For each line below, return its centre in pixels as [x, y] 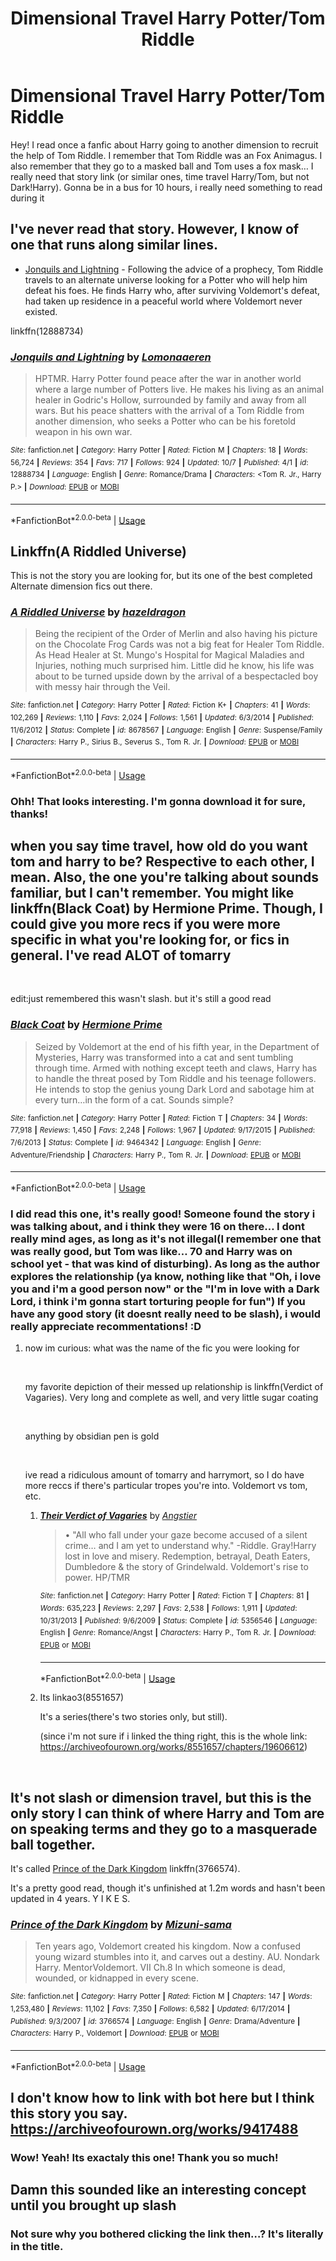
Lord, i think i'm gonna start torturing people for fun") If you [158, 1301]
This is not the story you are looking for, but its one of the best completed [161, 576]
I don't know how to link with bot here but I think [162, 2098]
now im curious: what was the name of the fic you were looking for [162, 1348]
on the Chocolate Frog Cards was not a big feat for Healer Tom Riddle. [179, 644]
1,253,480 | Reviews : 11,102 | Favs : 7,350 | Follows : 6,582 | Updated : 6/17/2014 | [150, 2009]
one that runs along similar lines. [114, 245]
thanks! [29, 814]
